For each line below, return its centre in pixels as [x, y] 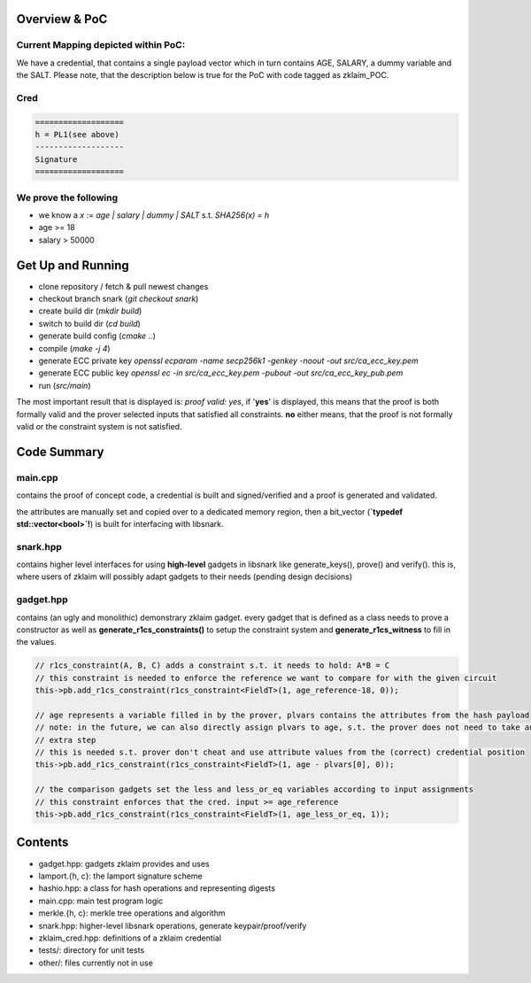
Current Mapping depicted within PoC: [101, 45]
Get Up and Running [73, 265]
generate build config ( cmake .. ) [97, 336]
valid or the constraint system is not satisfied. [99, 426]
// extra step [65, 740]
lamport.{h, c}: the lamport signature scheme [120, 876]
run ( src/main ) [65, 385]
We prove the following [67, 197]
